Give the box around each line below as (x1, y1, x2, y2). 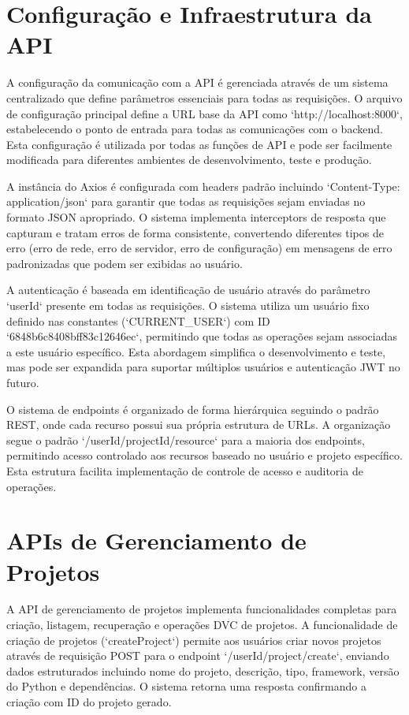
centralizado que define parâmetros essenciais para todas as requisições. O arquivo (6, 89, 403, 106)
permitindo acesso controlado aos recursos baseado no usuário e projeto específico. (6, 447, 403, 464)
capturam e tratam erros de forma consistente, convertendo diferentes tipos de (6, 224, 384, 240)
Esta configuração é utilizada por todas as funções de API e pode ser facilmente (6, 136, 392, 152)
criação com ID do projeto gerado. (6, 694, 172, 710)
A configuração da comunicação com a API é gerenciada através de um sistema (6, 74, 389, 91)
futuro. (6, 374, 39, 390)
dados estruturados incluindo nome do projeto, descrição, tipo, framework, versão (6, 662, 400, 679)
